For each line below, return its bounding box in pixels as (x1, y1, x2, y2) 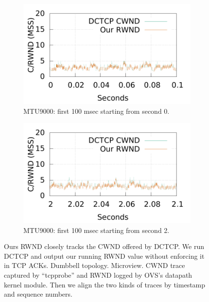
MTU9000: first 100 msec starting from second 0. (23, 106, 170, 116)
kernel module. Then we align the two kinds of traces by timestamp (4, 279, 206, 289)
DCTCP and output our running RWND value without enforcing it (4, 250, 205, 261)
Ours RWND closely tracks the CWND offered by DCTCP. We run (4, 241, 205, 251)
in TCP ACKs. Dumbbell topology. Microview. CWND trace (4, 260, 185, 270)
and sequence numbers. (4, 289, 72, 299)
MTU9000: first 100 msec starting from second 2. (23, 225, 170, 235)
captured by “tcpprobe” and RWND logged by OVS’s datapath (4, 269, 192, 280)
